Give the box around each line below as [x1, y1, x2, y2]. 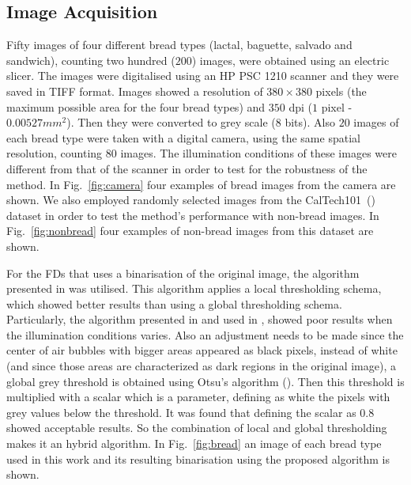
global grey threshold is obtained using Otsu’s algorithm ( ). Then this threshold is [6, 373, 405, 389]
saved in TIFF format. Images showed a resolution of [6, 82, 263, 99]
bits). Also [285, 114, 335, 131]
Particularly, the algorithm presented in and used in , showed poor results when [6, 311, 393, 328]
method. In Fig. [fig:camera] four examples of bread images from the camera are [6, 176, 396, 192]
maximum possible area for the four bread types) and [6, 98, 266, 115]
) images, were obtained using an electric [191, 51, 390, 68]
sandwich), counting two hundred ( [6, 51, 175, 68]
